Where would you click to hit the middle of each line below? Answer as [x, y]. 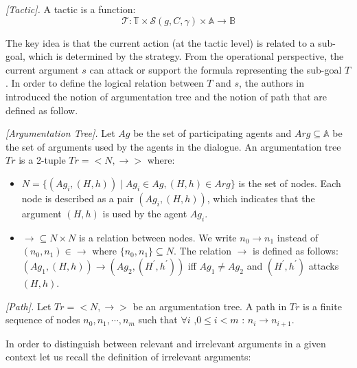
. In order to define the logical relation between [105, 83]
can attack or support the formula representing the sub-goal [216, 69]
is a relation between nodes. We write [158, 237]
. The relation [203, 251]
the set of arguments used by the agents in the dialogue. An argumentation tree [173, 146]
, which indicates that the [261, 198]
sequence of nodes [43, 320]
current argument [42, 69]
